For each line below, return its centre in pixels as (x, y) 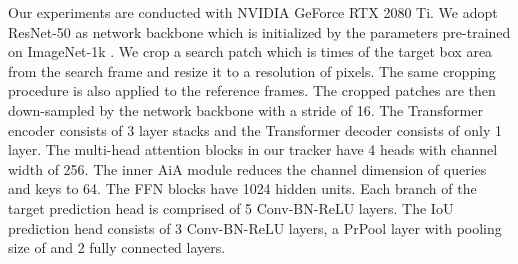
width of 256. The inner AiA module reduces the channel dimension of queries (247, 168)
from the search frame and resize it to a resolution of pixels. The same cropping (252, 70)
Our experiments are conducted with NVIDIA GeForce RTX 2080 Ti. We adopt (253, 12)
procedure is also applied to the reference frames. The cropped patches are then (252, 90)
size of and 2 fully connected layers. (117, 247)
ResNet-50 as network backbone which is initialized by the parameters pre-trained (259, 31)
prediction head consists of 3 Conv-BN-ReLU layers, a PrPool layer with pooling (255, 227)
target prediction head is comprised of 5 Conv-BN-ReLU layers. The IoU (231, 207)
